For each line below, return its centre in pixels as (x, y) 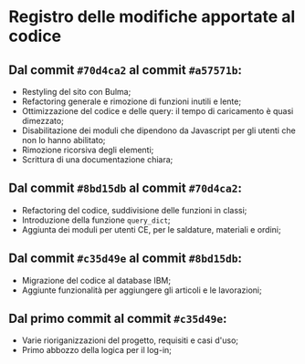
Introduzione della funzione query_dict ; (96, 220)
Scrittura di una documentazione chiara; (97, 160)
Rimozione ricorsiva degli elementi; (88, 150)
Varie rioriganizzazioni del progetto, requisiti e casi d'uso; (130, 340)
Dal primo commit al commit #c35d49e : (118, 319)
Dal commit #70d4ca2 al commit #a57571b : (126, 70)
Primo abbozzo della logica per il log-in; (97, 350)
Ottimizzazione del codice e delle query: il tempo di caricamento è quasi (158, 111)
